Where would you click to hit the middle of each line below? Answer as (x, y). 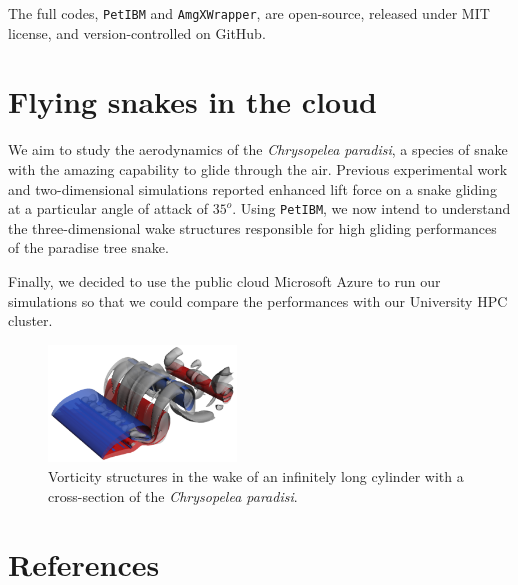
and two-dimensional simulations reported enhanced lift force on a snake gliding (252, 188)
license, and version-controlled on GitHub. (137, 32)
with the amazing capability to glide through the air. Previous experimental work (258, 168)
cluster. (30, 320)
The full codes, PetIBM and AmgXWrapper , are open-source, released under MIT (249, 13)
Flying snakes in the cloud (192, 101)
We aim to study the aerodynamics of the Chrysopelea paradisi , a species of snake (258, 149)
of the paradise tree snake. (88, 247)
